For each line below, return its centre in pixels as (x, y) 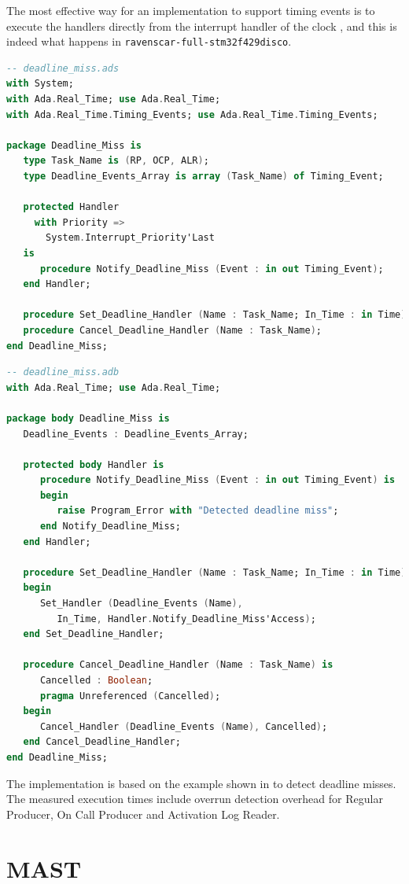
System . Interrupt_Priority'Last (130, 238)
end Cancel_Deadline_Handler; (102, 742)
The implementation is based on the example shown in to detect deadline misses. (201, 783)
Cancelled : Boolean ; (96, 680)
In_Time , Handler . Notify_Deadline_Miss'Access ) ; (186, 619)
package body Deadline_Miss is (88, 418)
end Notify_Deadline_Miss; (110, 527)
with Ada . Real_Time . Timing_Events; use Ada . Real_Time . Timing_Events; (192, 114)
